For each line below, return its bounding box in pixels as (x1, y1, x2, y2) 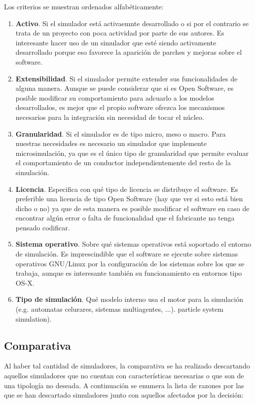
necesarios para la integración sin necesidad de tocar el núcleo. (15, 111, 204, 122)
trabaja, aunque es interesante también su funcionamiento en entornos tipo (15, 268, 242, 278)
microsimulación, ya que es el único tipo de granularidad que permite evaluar (15, 147, 249, 158)
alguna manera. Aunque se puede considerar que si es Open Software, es (15, 83, 234, 93)
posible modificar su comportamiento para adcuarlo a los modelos (15, 92, 214, 103)
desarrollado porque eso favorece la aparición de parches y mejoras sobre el (15, 47, 242, 57)
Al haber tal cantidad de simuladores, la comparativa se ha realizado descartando (4, 361, 250, 371)
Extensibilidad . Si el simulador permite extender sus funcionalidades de (15, 73, 238, 83)
